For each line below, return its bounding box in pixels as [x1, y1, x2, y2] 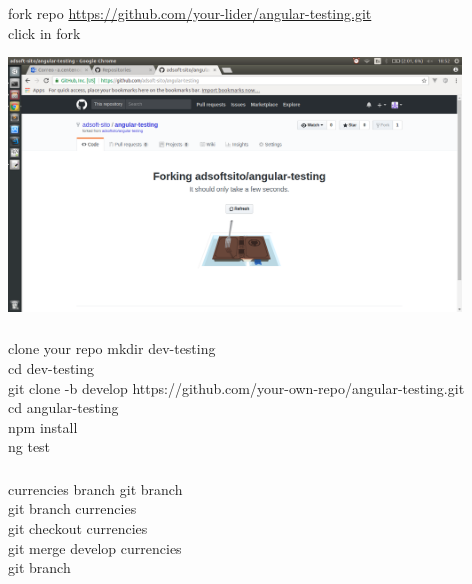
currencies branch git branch [8, 478, 183, 499]
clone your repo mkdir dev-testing [8, 338, 216, 359]
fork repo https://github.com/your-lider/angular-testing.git [8, 2, 372, 23]
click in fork [8, 22, 81, 43]
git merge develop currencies [8, 537, 182, 558]
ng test [8, 436, 51, 457]
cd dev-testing [8, 357, 95, 378]
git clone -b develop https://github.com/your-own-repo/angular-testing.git [8, 377, 465, 398]
